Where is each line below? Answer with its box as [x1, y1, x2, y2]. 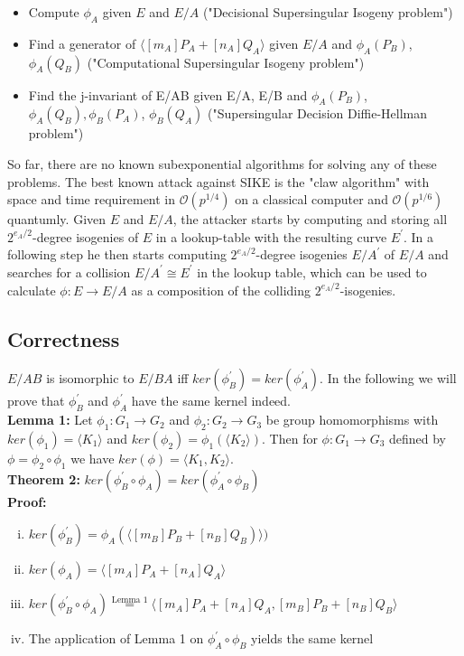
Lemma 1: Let [7, 410, 93, 429]
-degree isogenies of [32, 227, 139, 246]
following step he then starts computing [7, 245, 227, 264]
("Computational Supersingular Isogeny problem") [87, 52, 365, 71]
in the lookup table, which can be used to [197, 262, 427, 281]
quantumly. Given [7, 210, 107, 229]
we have [70, 448, 115, 467]
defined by [388, 428, 447, 447]
